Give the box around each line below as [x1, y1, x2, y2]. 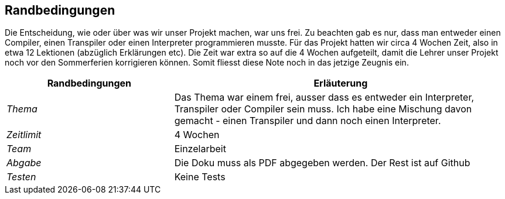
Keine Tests [174, 171, 226, 183]
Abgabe [6, 157, 42, 169]
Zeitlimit [6, 129, 42, 141]
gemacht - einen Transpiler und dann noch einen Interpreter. [174, 115, 441, 127]
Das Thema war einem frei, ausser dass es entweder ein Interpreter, [174, 91, 475, 104]
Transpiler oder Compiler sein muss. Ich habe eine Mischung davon [174, 103, 472, 115]
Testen [6, 171, 36, 183]
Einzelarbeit [174, 143, 226, 155]
